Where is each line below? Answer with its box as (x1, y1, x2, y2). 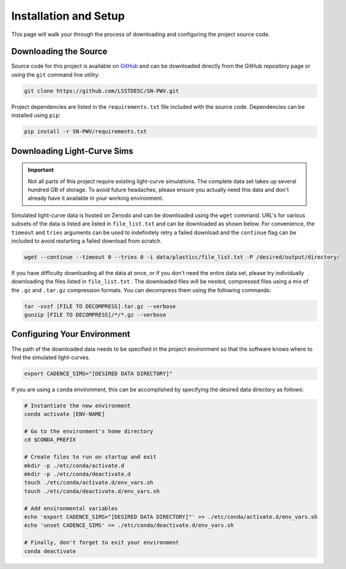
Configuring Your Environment (11, 329, 131, 339)
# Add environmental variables (24, 505, 119, 512)
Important (28, 166, 54, 174)
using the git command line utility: (11, 71, 100, 78)
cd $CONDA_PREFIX (24, 436, 76, 443)
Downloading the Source (11, 46, 108, 57)
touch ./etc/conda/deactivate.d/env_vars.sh (24, 488, 160, 494)
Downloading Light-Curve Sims (11, 145, 134, 156)
